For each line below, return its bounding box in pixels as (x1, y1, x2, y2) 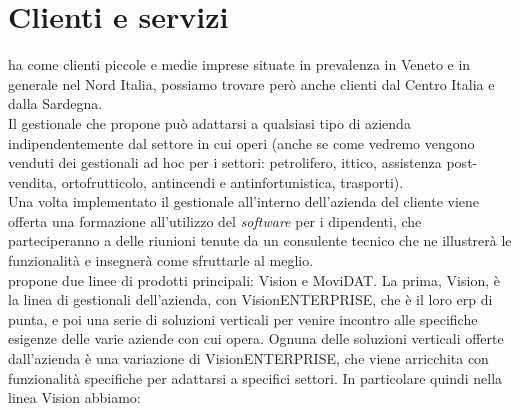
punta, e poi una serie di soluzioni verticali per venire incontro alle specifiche (8, 308, 478, 329)
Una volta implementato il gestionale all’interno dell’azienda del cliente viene (8, 191, 480, 212)
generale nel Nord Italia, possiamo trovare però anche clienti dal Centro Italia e (8, 73, 495, 94)
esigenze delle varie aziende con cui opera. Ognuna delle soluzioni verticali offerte (8, 328, 504, 349)
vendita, (8, 171, 58, 192)
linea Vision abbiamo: (8, 387, 141, 408)
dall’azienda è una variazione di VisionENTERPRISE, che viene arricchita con (8, 348, 489, 369)
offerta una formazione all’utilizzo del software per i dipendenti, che (8, 210, 422, 231)
